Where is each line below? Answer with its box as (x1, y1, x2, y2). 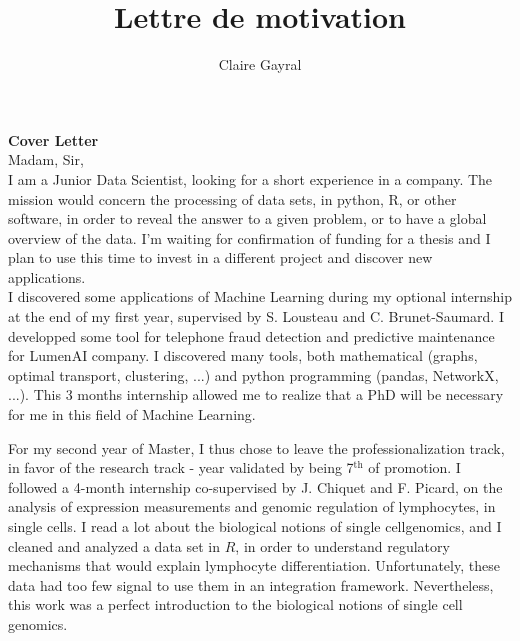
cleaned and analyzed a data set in (8, 535, 221, 556)
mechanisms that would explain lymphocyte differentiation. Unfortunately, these (8, 555, 500, 576)
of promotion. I (368, 457, 461, 478)
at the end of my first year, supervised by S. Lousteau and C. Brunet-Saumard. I (8, 306, 504, 327)
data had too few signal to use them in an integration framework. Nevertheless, (8, 574, 494, 595)
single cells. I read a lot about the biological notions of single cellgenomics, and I (8, 516, 502, 536)
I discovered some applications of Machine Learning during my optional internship (8, 286, 512, 307)
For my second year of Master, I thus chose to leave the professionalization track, (8, 437, 505, 458)
